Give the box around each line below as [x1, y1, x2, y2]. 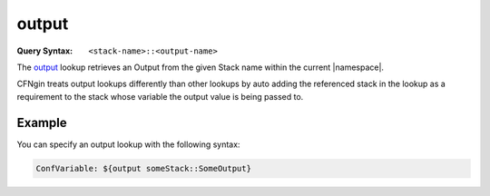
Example [16, 114, 67, 131]
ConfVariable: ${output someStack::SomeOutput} [35, 163, 251, 173]
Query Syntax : [16, 45, 73, 56]
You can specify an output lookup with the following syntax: [16, 139, 240, 150]
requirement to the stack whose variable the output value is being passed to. [16, 91, 304, 102]
